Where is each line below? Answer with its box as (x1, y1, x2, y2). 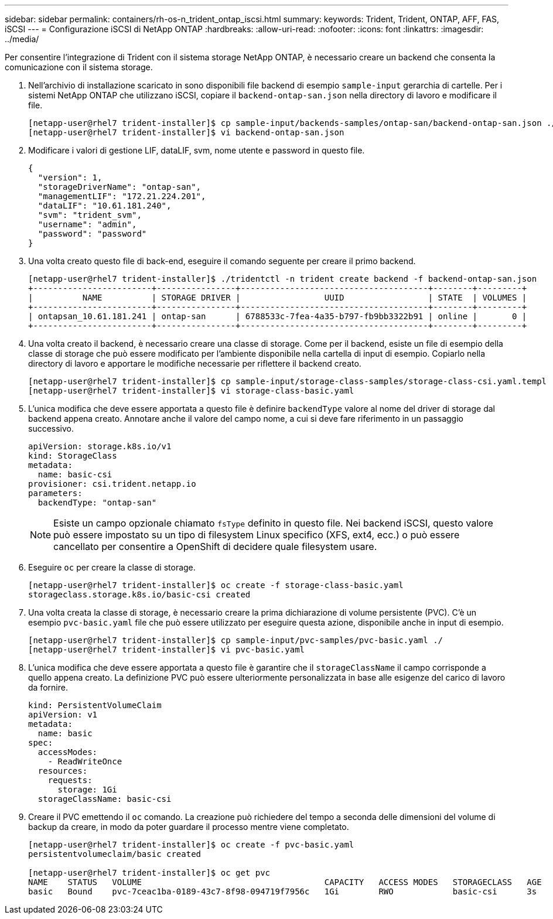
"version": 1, (37, 173, 103, 182)
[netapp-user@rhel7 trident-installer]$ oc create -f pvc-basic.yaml (28, 840, 354, 849)
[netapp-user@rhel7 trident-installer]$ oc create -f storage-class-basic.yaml (28, 580, 404, 590)
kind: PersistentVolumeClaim (28, 701, 162, 710)
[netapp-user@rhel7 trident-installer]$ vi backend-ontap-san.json (28, 128, 344, 137)
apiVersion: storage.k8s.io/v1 (28, 442, 172, 451)
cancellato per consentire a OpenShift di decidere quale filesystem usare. (53, 541, 377, 552)
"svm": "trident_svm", (37, 210, 142, 220)
